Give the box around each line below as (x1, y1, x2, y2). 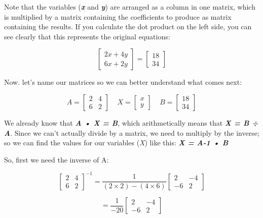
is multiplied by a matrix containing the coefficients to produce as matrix (4, 11, 232, 22)
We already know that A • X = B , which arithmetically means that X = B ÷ (4, 117, 258, 128)
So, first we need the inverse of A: (4, 154, 109, 165)
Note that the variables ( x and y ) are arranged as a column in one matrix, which (4, 2, 255, 12)
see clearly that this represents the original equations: (4, 31, 170, 41)
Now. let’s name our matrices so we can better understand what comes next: (4, 77, 242, 87)
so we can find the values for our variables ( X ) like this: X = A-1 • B (4, 137, 229, 148)
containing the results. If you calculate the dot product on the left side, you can (4, 21, 252, 32)
